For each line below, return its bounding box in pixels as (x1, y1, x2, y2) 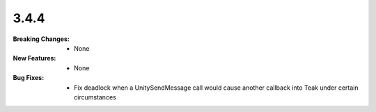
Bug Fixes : (13, 74, 45, 82)
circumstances (74, 93, 116, 101)
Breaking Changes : (13, 35, 70, 43)
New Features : (13, 54, 56, 63)
